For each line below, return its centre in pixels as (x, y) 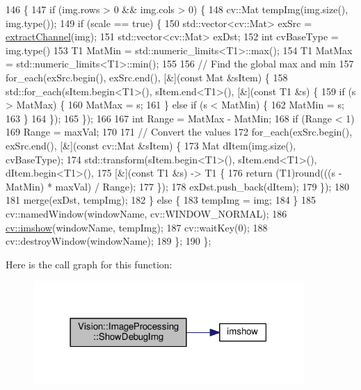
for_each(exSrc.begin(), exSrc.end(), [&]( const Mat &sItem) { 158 (147, 77)
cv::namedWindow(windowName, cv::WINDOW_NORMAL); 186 (146, 213)
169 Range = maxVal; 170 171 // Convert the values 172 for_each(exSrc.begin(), (179, 132)
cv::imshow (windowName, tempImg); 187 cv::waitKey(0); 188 (137, 227)
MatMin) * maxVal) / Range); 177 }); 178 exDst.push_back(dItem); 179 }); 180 (178, 186)
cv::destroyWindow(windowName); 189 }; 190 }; (109, 241)
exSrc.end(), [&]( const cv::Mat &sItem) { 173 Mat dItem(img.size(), (151, 145)
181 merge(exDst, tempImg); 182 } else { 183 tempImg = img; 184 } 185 (161, 200)
